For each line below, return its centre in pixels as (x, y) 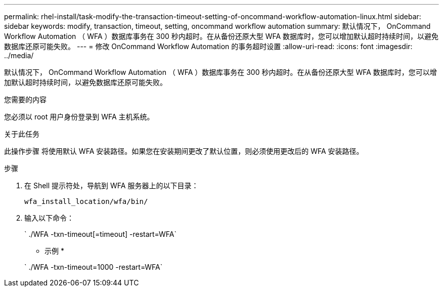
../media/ (19, 55)
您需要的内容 (25, 99)
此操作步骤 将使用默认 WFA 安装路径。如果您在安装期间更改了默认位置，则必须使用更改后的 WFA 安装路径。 (184, 151)
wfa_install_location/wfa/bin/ (86, 201)
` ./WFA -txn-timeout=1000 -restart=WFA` (94, 267)
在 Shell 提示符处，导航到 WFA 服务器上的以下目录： (112, 185)
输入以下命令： (49, 218)
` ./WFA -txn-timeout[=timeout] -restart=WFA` (100, 234)
